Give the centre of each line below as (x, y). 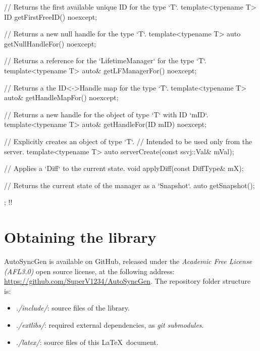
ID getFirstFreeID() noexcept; (51, 16)
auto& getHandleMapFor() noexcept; (61, 97)
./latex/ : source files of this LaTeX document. (87, 342)
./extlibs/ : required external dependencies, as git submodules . (110, 325)
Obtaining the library (80, 237)
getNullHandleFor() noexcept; (50, 43)
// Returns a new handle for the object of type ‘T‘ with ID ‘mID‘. (106, 114)
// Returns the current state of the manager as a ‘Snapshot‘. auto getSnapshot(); (129, 185)
